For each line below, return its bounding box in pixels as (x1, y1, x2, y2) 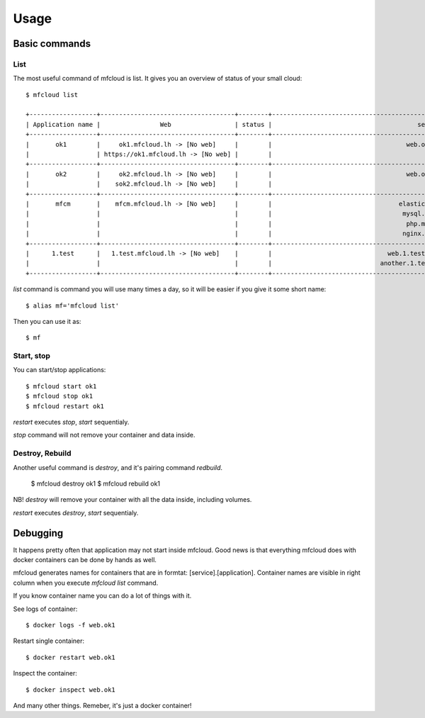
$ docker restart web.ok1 (25, 653, 116, 661)
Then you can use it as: (13, 317, 81, 325)
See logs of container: (13, 605, 78, 613)
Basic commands (13, 38, 91, 50)
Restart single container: (13, 636, 85, 645)
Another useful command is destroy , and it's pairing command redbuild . (13, 463, 223, 471)
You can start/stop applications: (13, 366, 106, 374)
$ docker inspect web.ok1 (25, 685, 116, 694)
